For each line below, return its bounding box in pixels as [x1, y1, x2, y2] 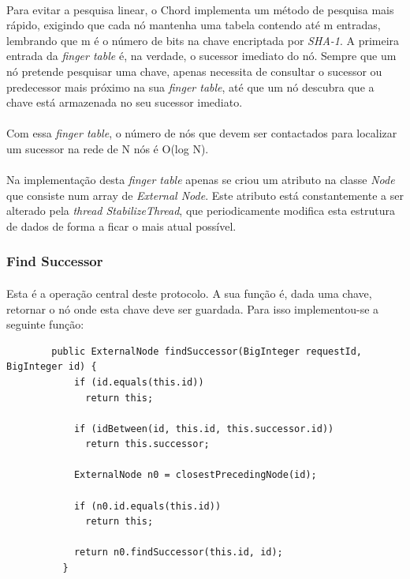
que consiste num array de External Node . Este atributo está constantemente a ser [6, 186, 404, 203]
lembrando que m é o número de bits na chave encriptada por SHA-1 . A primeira [6, 32, 400, 48]
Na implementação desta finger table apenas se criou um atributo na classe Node [6, 171, 395, 188]
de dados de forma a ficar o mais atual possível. [6, 217, 237, 234]
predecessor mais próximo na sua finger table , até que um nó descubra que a [6, 78, 375, 95]
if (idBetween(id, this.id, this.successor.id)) [73, 423, 334, 434]
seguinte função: [6, 316, 84, 333]
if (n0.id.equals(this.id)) [73, 500, 222, 512]
